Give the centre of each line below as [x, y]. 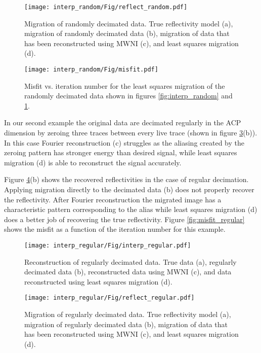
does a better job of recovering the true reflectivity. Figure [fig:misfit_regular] [124, 219]
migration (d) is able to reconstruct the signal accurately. [93, 162]
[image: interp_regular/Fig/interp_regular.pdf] [108, 245]
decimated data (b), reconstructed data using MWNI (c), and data [128, 272]
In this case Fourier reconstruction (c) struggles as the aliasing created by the [124, 142]
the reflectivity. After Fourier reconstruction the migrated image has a [113, 199]
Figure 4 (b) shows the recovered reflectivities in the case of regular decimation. [126, 179]
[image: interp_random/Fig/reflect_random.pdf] [106, 7]
